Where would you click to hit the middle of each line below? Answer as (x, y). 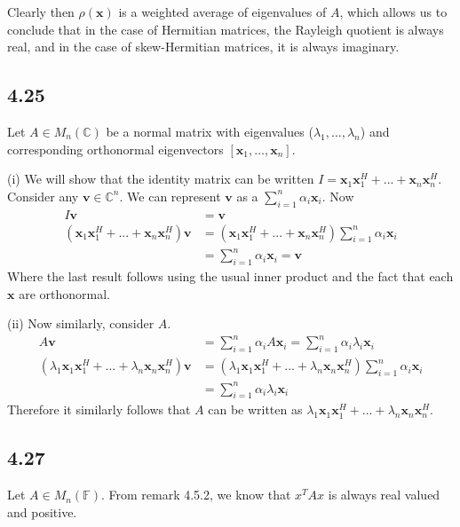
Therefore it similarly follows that (99, 409)
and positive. (42, 511)
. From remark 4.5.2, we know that (196, 495)
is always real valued (384, 495)
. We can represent (170, 196)
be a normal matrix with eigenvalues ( (210, 131)
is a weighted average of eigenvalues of (222, 12)
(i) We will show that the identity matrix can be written (161, 179)
